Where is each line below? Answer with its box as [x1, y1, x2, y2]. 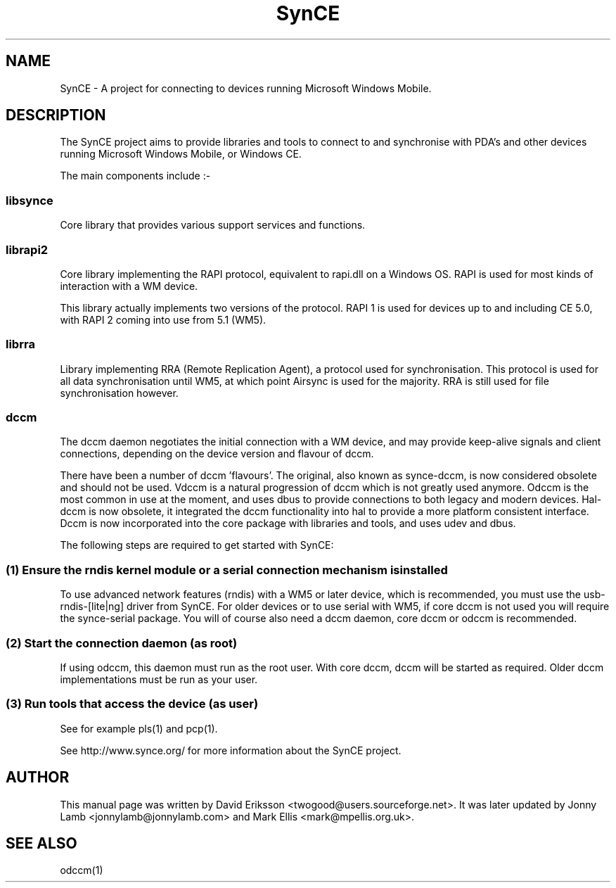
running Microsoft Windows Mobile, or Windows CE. [60, 148, 302, 160]
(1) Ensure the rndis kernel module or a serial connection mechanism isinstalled [6, 562, 448, 577]
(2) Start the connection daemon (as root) [6, 635, 238, 650]
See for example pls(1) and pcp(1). [60, 722, 218, 735]
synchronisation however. [60, 386, 179, 399]
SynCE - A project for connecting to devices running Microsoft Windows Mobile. [60, 82, 432, 94]
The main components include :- [60, 170, 211, 182]
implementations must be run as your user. [60, 673, 258, 685]
